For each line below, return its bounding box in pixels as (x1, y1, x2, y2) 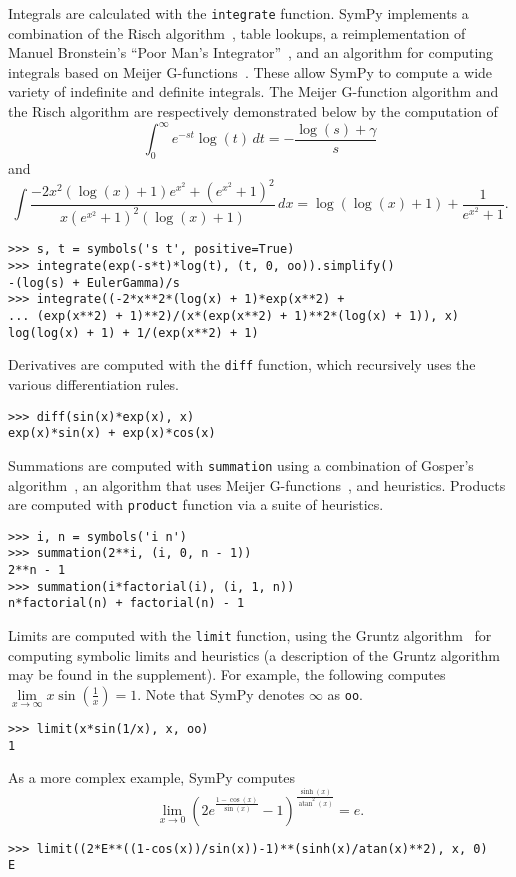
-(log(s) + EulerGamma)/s (8, 275, 180, 290)
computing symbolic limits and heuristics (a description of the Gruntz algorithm (8, 644, 500, 665)
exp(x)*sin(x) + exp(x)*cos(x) (8, 426, 216, 441)
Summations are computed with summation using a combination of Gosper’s (8, 454, 474, 475)
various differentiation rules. (8, 373, 180, 394)
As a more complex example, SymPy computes (8, 767, 295, 788)
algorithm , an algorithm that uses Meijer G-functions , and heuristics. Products (8, 474, 506, 495)
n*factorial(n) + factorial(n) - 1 (8, 596, 245, 611)
